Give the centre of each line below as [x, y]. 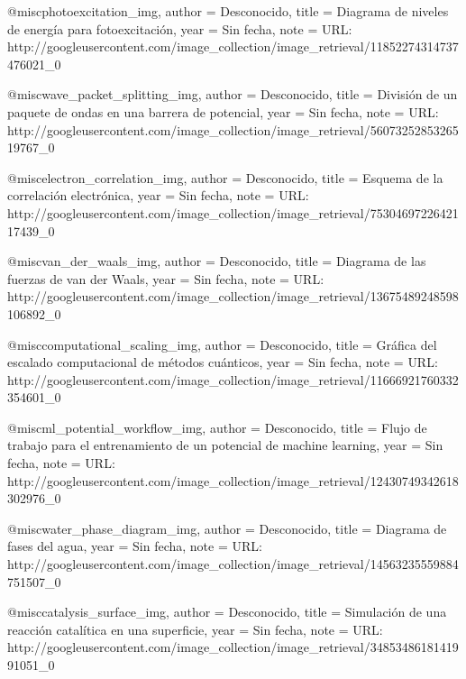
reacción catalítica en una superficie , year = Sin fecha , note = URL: [195, 629]
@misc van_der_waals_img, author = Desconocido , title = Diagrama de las [217, 261]
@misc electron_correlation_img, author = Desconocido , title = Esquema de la [225, 177]
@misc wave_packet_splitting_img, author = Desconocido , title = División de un [233, 94]
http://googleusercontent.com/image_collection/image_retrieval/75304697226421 [233, 212]
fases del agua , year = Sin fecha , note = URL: [135, 546]
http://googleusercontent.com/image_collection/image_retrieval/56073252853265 [233, 129]
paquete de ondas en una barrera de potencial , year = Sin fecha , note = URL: [223, 111]
